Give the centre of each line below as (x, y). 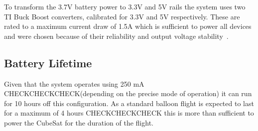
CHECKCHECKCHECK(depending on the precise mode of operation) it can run (128, 93)
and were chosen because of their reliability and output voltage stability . (116, 36)
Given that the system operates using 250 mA (74, 83)
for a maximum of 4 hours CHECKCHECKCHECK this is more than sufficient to (129, 113)
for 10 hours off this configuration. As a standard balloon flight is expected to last (129, 103)
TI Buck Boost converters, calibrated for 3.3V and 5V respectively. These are (122, 16)
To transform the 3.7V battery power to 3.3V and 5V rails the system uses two (125, 6)
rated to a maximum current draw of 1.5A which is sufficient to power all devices (128, 26)
